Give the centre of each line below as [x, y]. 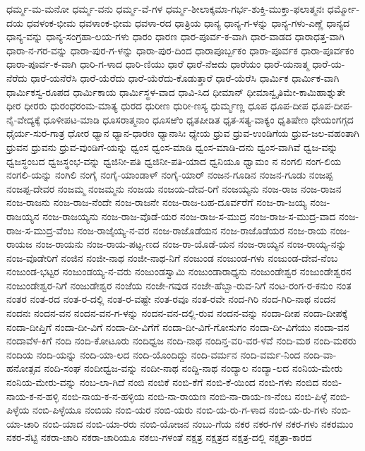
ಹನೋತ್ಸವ [24, 368]
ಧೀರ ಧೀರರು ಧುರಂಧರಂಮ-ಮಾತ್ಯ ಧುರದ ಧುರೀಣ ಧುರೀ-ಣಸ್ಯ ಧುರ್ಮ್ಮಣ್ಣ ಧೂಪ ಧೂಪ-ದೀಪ [157, 106]
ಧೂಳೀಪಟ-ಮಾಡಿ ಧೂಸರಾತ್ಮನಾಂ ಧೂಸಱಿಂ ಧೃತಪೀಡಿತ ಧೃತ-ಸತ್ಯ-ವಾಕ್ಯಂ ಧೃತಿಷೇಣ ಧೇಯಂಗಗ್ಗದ [198, 119]
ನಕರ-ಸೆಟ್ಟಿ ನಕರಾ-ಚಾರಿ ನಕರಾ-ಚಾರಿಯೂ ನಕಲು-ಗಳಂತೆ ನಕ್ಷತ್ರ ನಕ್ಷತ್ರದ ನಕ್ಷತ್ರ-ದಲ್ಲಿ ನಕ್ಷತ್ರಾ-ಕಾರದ [159, 437]
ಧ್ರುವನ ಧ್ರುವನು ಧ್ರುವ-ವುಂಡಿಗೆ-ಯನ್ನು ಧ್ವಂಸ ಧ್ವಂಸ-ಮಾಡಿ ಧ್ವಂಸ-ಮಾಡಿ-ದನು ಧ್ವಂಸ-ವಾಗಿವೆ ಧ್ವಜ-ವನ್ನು [172, 146]
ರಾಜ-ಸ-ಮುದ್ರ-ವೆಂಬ [40, 230]
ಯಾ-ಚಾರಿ [23, 423]
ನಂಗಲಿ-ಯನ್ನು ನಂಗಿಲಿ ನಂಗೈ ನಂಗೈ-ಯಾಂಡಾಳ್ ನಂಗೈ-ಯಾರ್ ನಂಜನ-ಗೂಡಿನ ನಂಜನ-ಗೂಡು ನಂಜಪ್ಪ [170, 175]
